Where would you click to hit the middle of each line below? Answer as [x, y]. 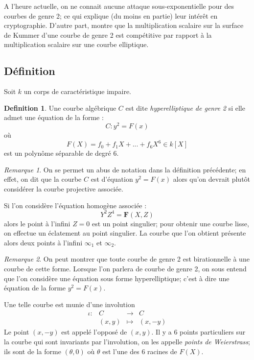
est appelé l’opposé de [94, 332]
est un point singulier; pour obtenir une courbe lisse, [171, 223]
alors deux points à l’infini [43, 242]
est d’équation [112, 179]
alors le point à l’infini [37, 223]
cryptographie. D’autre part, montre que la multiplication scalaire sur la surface [124, 25]
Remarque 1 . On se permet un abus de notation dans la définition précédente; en [125, 169]
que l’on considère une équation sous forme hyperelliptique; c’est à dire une [117, 278]
